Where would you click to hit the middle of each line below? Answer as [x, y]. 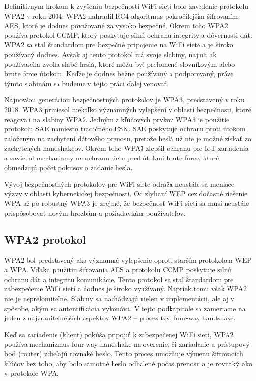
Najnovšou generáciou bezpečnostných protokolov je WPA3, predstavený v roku [125, 100]
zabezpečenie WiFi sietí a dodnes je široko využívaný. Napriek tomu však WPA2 [126, 289]
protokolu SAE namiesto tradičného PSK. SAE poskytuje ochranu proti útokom [125, 129]
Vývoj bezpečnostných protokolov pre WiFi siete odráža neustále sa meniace [120, 184]
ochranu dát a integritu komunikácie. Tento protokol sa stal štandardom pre [119, 279]
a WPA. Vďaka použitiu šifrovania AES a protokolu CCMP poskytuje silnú [118, 270]
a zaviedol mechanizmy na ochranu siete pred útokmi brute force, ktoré [112, 157]
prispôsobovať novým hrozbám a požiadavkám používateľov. [95, 212]
